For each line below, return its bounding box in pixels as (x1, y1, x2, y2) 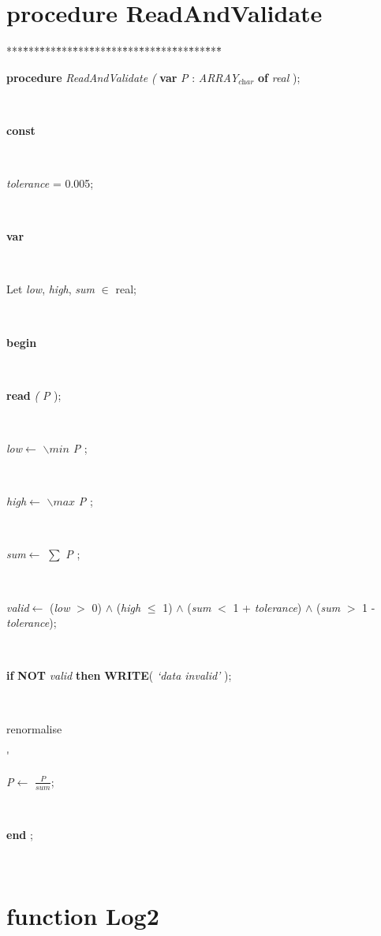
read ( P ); (6, 386, 62, 403)
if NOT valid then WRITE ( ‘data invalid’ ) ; (6, 667, 232, 684)
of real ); (258, 69, 301, 85)
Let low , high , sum (6, 281, 95, 297)
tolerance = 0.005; (6, 175, 94, 192)
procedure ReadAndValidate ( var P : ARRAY (6, 69, 239, 85)
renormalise (6, 720, 62, 736)
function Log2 (6, 899, 159, 931)
